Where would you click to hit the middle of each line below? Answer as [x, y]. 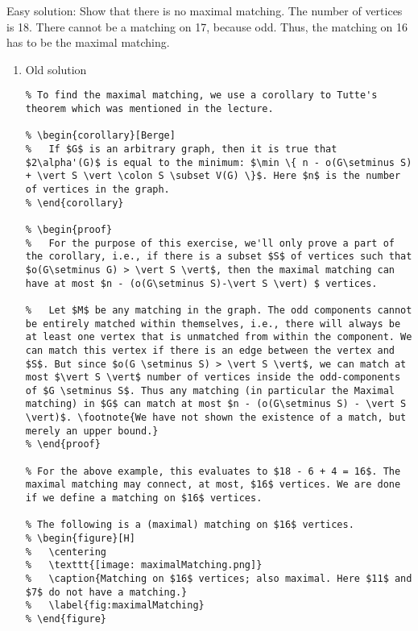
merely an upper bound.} [92, 431]
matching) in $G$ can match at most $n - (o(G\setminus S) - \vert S [216, 404]
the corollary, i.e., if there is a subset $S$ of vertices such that [219, 257]
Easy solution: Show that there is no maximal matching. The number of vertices [205, 10]
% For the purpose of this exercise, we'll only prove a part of [210, 243]
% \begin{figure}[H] [80, 539]
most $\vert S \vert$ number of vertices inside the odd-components [213, 378]
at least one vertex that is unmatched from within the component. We [219, 337]
